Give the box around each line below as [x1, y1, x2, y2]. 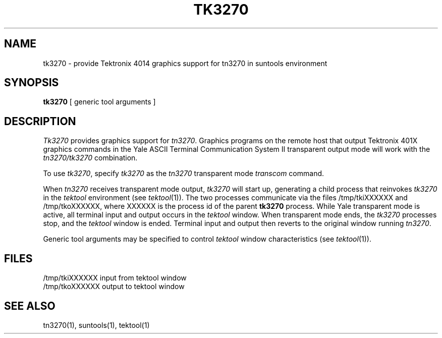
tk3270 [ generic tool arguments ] [43, 97, 156, 106]
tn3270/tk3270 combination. [43, 153, 138, 162]
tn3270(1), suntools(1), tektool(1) [43, 320, 150, 329]
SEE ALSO [4, 299, 56, 312]
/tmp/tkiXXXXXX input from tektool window [43, 273, 187, 283]
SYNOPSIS [4, 76, 59, 89]
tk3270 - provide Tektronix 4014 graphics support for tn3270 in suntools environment [43, 59, 327, 68]
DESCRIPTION [4, 115, 76, 128]
